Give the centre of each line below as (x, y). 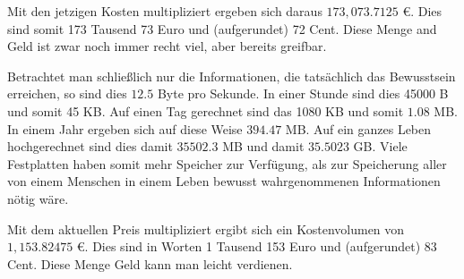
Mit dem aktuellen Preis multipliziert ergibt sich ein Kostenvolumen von (206, 228)
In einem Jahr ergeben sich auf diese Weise (125, 128)
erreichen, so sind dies (67, 93)
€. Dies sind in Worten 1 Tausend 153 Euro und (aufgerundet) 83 (257, 246)
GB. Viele (380, 146)
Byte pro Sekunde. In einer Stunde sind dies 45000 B (303, 93)
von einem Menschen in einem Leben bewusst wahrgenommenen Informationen (224, 181)
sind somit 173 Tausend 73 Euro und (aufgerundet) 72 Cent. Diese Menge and (222, 28)
